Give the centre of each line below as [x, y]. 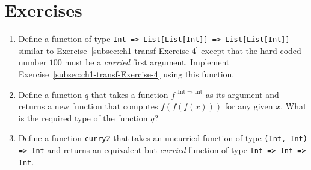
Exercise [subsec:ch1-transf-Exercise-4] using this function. [126, 74]
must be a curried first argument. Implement [147, 62]
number [32, 62]
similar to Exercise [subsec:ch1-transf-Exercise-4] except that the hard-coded [160, 50]
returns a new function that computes [88, 106]
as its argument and [242, 94]
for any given [249, 106]
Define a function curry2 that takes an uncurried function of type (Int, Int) [163, 138]
